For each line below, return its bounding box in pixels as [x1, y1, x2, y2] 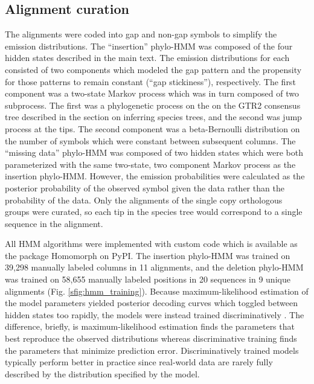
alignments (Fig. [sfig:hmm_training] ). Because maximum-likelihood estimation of [5, 284, 309, 297]
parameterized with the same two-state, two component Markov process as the [5, 158, 296, 170]
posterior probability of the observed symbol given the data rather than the [5, 181, 284, 194]
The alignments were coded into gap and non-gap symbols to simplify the [5, 28, 277, 40]
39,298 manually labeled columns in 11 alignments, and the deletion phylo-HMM [5, 261, 304, 274]
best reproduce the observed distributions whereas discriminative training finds [5, 332, 297, 345]
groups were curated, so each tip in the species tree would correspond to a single [5, 205, 303, 218]
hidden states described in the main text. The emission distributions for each [5, 51, 290, 64]
